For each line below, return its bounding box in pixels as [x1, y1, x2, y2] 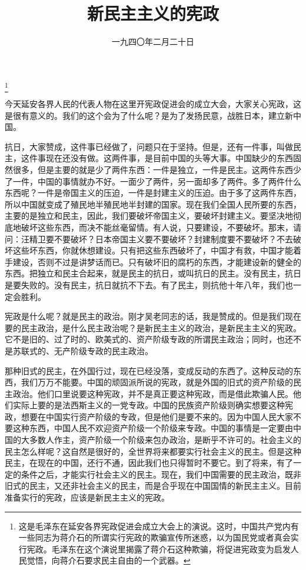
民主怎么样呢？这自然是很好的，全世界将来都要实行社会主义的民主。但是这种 [5, 445, 301, 457]
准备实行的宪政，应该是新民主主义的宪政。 [5, 491, 169, 504]
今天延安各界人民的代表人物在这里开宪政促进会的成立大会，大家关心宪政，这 [5, 98, 301, 110]
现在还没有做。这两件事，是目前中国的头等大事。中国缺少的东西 [45, 152, 293, 164]
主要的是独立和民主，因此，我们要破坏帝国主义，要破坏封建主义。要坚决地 [5, 209, 293, 222]
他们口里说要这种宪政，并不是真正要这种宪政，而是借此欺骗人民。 [37, 387, 293, 399]
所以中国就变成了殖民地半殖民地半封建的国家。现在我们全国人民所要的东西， [5, 198, 301, 210]
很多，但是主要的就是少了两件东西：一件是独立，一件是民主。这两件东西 [12, 164, 293, 176]
